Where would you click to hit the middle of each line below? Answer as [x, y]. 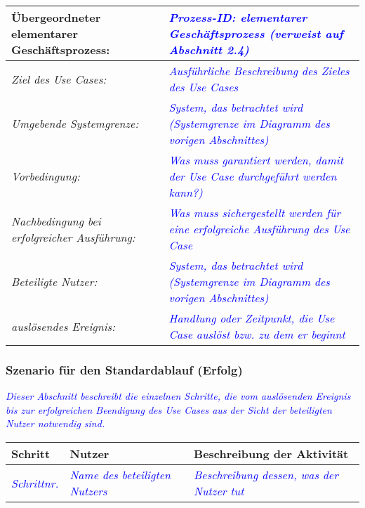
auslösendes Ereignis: [64, 326]
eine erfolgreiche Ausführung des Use [259, 229]
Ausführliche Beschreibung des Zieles [259, 71]
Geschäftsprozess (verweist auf [256, 33]
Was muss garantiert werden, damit [256, 160]
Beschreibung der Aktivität [271, 454]
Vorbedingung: [46, 176]
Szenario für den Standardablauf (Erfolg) [124, 369]
